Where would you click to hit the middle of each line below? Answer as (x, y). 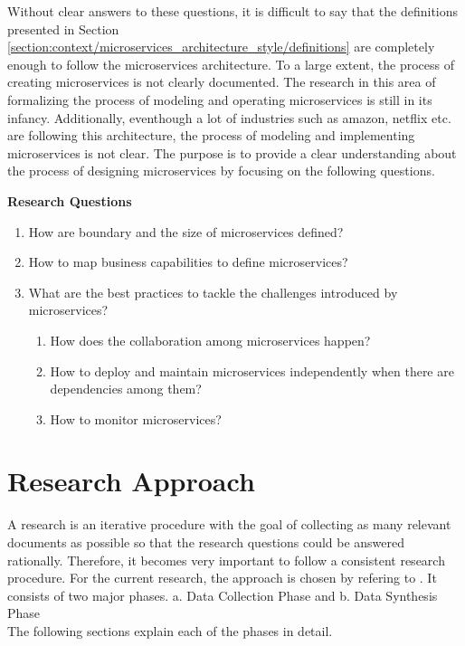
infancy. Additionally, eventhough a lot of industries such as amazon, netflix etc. (229, 117)
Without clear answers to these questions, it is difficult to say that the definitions (233, 11)
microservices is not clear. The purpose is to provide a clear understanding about (232, 152)
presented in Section (63, 28)
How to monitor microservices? (136, 418)
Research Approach (131, 481)
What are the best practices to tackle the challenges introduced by (213, 292)
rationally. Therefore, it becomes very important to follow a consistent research (226, 560)
